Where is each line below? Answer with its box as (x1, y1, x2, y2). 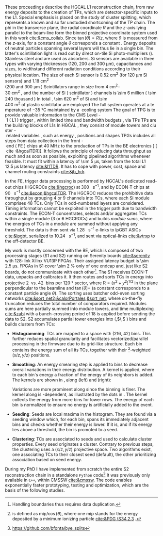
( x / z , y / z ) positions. (12, 352, 51, 358)
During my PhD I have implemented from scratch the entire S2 (5, 466, 130, 472)
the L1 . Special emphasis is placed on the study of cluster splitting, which (5, 15, 151, 20)
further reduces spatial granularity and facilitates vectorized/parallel (12, 336, 148, 341)
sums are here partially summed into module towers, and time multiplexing (5, 306, 154, 311)
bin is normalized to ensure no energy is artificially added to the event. (12, 402, 153, 407)
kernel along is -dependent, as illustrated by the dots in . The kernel (12, 391, 147, 397)
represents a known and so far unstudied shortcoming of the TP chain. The (5, 19, 155, 25)
